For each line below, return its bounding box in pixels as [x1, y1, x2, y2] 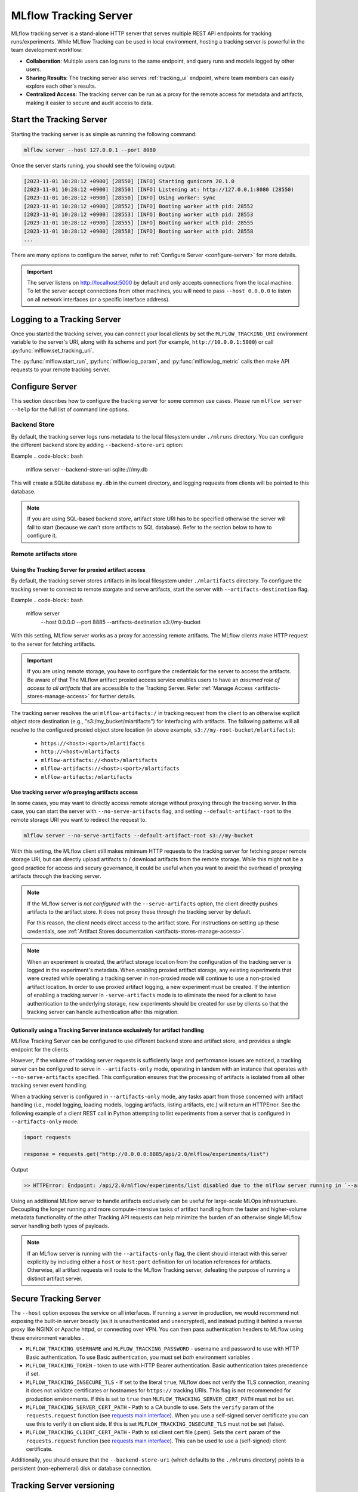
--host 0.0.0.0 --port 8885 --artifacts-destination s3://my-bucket [41, 618, 201, 625]
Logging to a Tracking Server [11, 314, 122, 325]
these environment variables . [11, 1334, 84, 1341]
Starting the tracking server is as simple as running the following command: [11, 130, 197, 137]
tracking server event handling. [11, 1082, 88, 1089]
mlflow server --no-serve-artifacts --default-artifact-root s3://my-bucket [23, 832, 254, 839]
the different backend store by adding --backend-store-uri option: [11, 442, 184, 449]
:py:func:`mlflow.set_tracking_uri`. [11, 347, 94, 354]
